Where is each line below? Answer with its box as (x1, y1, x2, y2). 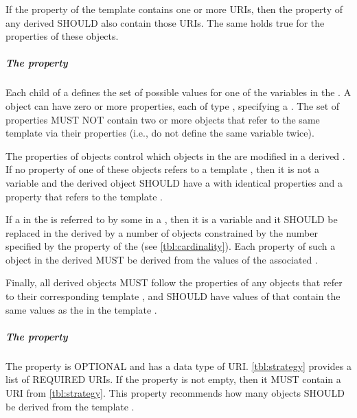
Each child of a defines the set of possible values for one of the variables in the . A (5, 85, 352, 100)
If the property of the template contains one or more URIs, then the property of (5, 2, 343, 16)
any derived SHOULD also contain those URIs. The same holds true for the (5, 15, 325, 30)
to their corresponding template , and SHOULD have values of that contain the (5, 289, 341, 303)
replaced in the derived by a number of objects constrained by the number (5, 225, 318, 240)
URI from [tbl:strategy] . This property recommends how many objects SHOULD (5, 386, 345, 399)
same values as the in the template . (5, 302, 157, 316)
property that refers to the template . (5, 189, 163, 203)
